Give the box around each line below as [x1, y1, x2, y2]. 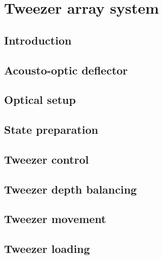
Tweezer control [4, 151, 89, 167]
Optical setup [4, 92, 76, 107]
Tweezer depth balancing [4, 181, 137, 197]
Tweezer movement [4, 211, 106, 227]
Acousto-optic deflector [4, 62, 128, 78]
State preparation [4, 122, 98, 137]
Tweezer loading [4, 241, 90, 256]
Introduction [4, 32, 72, 48]
